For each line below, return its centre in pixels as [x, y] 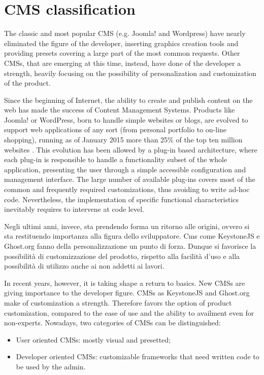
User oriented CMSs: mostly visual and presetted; [93, 339]
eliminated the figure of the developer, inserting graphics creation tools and [121, 43]
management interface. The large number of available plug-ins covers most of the [130, 179]
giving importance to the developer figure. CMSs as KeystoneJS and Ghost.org [127, 293]
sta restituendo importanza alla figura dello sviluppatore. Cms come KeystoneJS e [132, 236]
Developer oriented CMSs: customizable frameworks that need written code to [138, 357]
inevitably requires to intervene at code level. [74, 209]
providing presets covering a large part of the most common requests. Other [122, 53]
